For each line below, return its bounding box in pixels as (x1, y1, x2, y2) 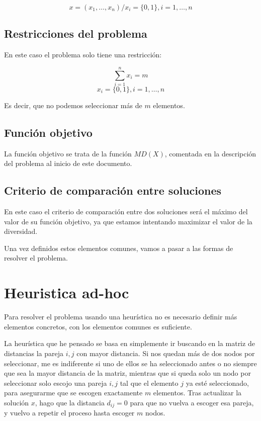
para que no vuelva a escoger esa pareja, (130, 397, 254, 407)
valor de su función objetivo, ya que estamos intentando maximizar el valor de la (4, 216, 252, 226)
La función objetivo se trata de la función (4, 148, 132, 158)
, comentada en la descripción (164, 148, 256, 158)
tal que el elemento (120, 377, 179, 388)
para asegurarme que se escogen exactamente (4, 387, 143, 398)
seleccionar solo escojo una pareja (4, 377, 107, 388)
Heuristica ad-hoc (4, 282, 129, 303)
